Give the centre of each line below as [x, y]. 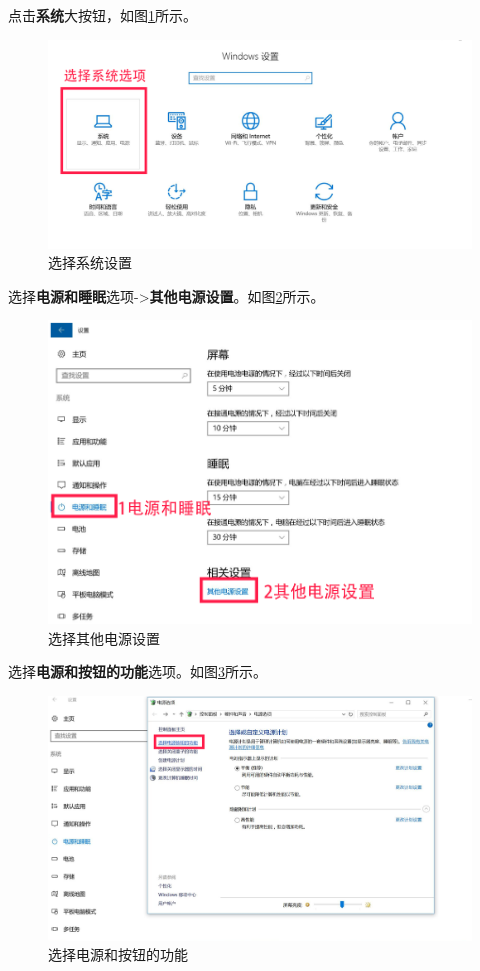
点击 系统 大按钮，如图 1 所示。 [102, 15]
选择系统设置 [90, 262]
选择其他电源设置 [104, 637]
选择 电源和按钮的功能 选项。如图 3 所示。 [137, 671]
